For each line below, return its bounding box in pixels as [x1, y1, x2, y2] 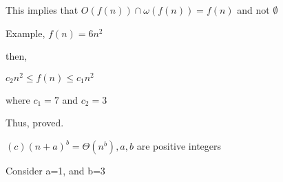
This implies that [6, 3, 78, 16]
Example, [6, 25, 45, 40]
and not [237, 3, 270, 16]
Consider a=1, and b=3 [6, 163, 105, 178]
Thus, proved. [6, 115, 64, 130]
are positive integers [136, 139, 222, 153]
